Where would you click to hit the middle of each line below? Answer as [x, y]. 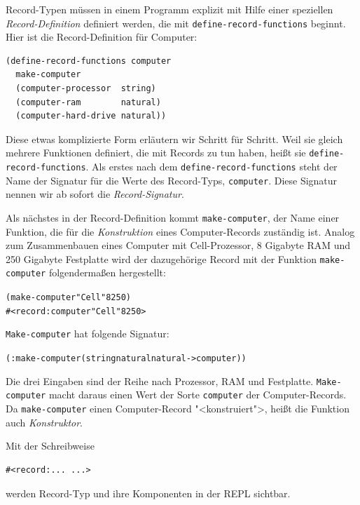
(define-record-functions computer [89, 61]
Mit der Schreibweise [50, 446]
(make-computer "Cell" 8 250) [68, 298]
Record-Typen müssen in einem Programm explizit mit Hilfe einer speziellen [169, 9]
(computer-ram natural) [88, 102]
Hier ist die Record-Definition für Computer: [102, 37]
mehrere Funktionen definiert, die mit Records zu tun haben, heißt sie [156, 153]
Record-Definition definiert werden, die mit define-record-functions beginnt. [176, 23]
